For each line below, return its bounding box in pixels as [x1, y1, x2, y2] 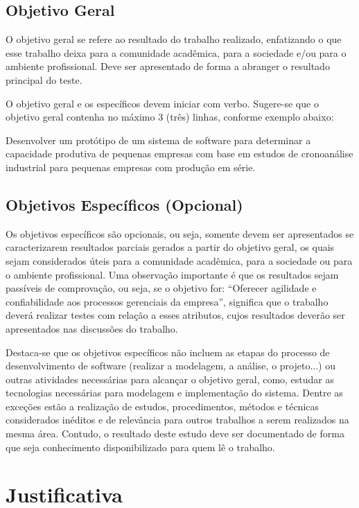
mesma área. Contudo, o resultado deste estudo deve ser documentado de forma [6, 426, 344, 441]
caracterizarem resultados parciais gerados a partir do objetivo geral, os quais [6, 240, 335, 254]
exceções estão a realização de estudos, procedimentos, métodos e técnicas [6, 398, 319, 413]
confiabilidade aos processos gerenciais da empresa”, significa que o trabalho [6, 294, 329, 308]
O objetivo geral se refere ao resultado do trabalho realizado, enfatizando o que [6, 32, 342, 46]
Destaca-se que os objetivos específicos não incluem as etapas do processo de [6, 344, 330, 359]
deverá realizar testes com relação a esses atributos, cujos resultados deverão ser [6, 308, 345, 322]
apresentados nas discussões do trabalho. [6, 321, 178, 335]
